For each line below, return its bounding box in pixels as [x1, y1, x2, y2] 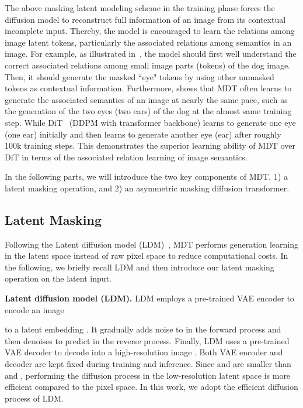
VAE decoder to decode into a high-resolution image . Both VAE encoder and [5, 346, 283, 358]
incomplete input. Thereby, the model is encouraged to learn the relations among [5, 25, 295, 37]
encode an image [5, 303, 64, 316]
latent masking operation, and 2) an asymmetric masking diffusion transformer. [5, 181, 290, 194]
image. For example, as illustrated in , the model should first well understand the [5, 47, 297, 60]
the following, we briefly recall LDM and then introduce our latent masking [5, 260, 274, 273]
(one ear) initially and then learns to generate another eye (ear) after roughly [5, 128, 281, 140]
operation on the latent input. [5, 272, 112, 284]
